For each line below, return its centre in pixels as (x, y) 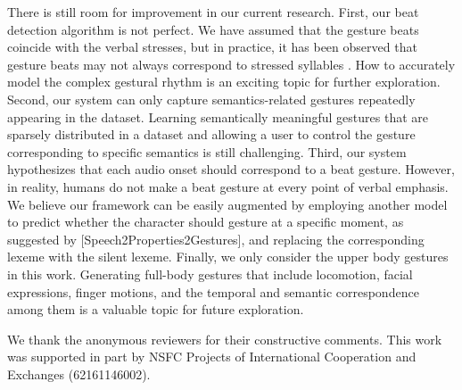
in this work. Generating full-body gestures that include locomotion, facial (210, 274)
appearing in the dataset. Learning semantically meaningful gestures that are (218, 116)
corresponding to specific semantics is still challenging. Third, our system (207, 151)
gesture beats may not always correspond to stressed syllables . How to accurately (231, 64)
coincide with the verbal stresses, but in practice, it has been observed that (212, 47)
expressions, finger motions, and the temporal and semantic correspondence (213, 291)
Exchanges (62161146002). (79, 373)
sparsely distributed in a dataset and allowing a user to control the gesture (211, 134)
